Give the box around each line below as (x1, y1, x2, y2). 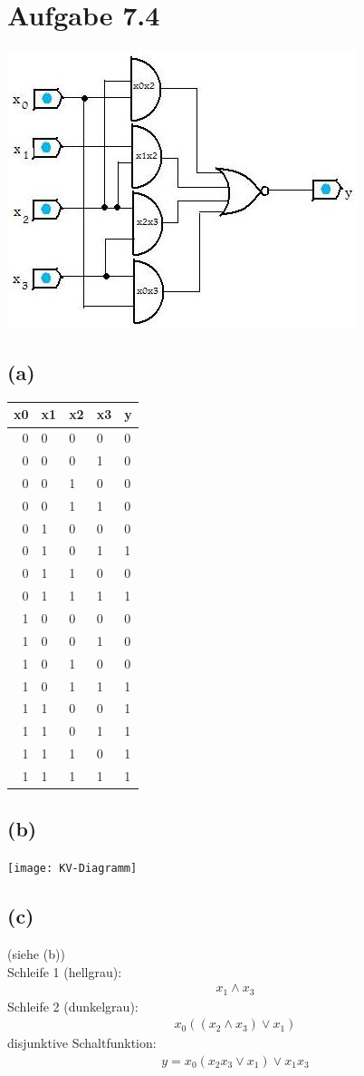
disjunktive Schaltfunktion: (7, 1033, 157, 1052)
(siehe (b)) (7, 944, 65, 964)
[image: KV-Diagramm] (7, 862, 138, 875)
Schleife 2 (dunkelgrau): (7, 996, 139, 1015)
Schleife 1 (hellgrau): (7, 962, 122, 981)
